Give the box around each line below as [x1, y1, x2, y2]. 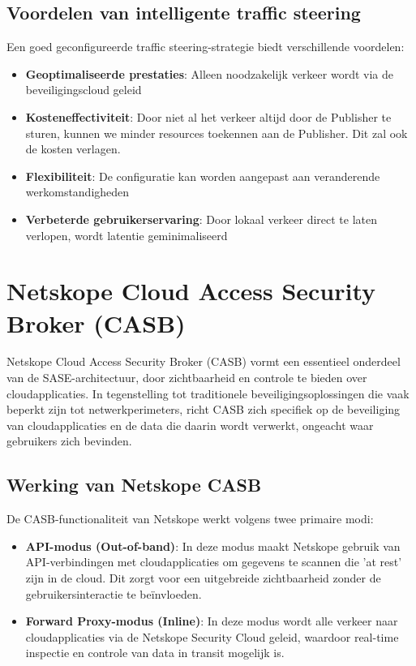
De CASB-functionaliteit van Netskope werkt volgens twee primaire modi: [6, 510, 374, 527]
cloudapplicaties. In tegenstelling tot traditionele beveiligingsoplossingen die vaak [6, 385, 410, 402]
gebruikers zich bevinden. [6, 432, 132, 449]
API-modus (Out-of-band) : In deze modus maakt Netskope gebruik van [25, 537, 401, 554]
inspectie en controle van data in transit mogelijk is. [25, 644, 285, 661]
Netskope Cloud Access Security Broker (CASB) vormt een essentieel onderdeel [6, 353, 401, 370]
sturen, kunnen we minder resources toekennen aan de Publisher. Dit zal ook [25, 124, 408, 141]
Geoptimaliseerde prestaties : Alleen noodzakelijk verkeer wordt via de [25, 65, 393, 82]
